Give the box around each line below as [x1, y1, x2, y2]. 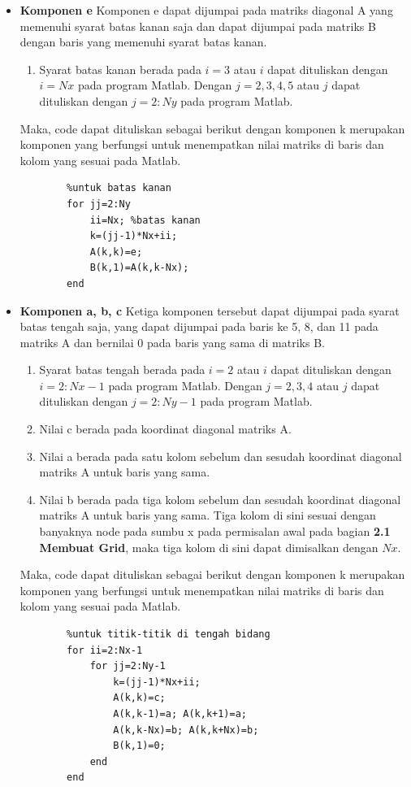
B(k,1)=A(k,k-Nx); [89, 262, 189, 274]
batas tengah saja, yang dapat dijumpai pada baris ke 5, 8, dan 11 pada [19, 318, 379, 335]
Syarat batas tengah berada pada [39, 361, 205, 378]
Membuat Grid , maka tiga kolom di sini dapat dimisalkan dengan [39, 538, 379, 555]
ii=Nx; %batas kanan [89, 214, 201, 226]
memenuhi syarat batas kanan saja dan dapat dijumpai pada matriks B [19, 17, 376, 34]
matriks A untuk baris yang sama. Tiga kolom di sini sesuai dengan [39, 507, 376, 524]
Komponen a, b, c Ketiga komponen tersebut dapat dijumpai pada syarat [19, 302, 400, 319]
